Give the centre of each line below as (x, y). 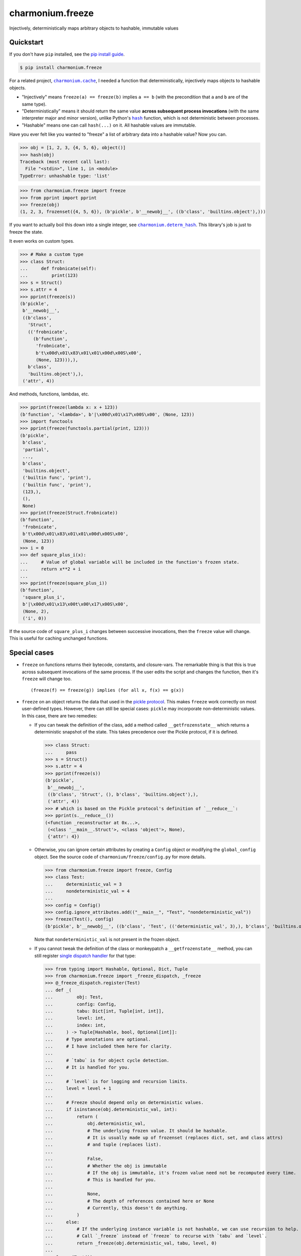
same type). (34, 104)
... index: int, (76, 1025)
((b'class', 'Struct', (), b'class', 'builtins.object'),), (123, 795)
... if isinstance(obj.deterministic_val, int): (111, 1110)
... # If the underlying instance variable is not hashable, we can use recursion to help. (172, 1229)
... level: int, (76, 1018)
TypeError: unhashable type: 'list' (65, 176)
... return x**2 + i (50, 569)
